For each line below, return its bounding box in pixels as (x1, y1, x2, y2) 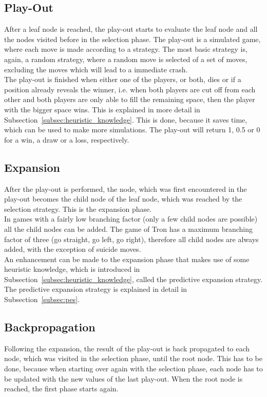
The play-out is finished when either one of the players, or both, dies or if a (4, 74, 241, 85)
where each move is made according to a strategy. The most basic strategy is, (4, 44, 247, 54)
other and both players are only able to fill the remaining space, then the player (4, 94, 255, 105)
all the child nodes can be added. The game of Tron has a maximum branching (4, 223, 253, 234)
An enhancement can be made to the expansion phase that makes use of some (4, 253, 250, 264)
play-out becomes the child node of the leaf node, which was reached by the (4, 193, 242, 204)
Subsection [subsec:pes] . (4, 294, 80, 305)
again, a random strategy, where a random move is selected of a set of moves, (4, 53, 247, 64)
